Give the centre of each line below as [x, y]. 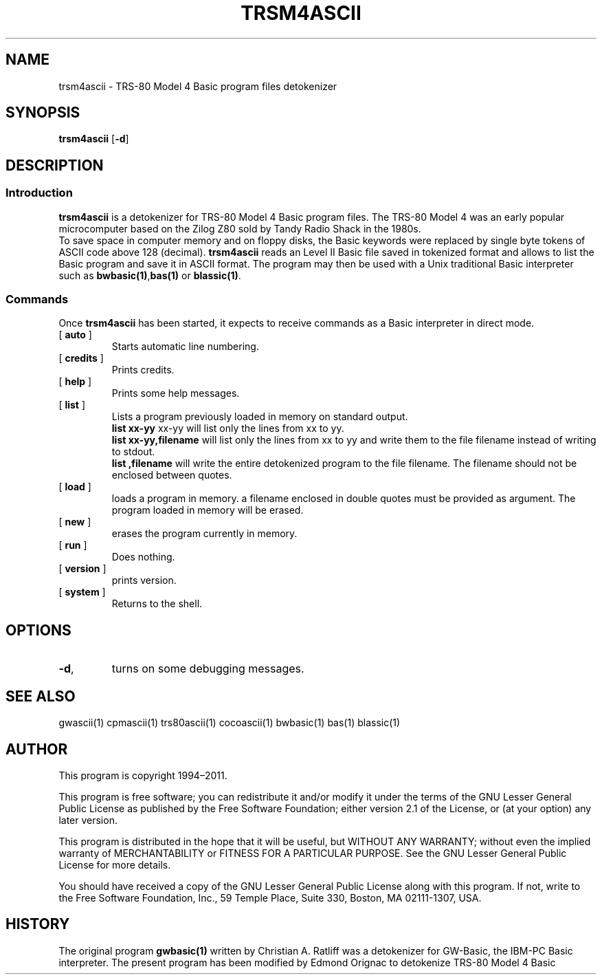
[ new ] [75, 522]
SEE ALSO [41, 696]
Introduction [39, 193]
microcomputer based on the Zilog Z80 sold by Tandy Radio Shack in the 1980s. [240, 228]
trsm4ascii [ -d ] [94, 139]
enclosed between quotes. [172, 475]
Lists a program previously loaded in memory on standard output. [260, 417]
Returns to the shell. [157, 604]
